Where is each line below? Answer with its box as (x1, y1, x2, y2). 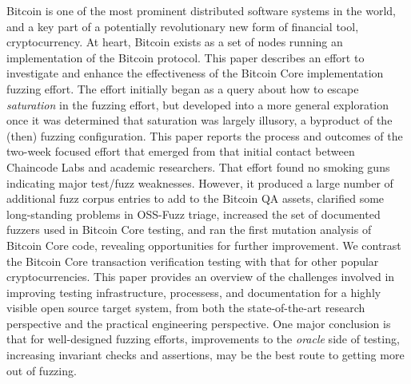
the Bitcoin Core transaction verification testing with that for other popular (6, 252, 379, 269)
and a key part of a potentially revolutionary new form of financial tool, (6, 18, 359, 34)
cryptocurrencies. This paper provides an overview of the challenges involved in (6, 268, 395, 285)
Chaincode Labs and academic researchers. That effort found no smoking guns (6, 158, 390, 175)
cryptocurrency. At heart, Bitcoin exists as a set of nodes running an (6, 34, 343, 50)
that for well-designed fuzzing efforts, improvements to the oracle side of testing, (6, 331, 400, 347)
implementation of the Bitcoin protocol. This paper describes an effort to (6, 49, 365, 65)
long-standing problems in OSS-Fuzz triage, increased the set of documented (6, 205, 381, 222)
